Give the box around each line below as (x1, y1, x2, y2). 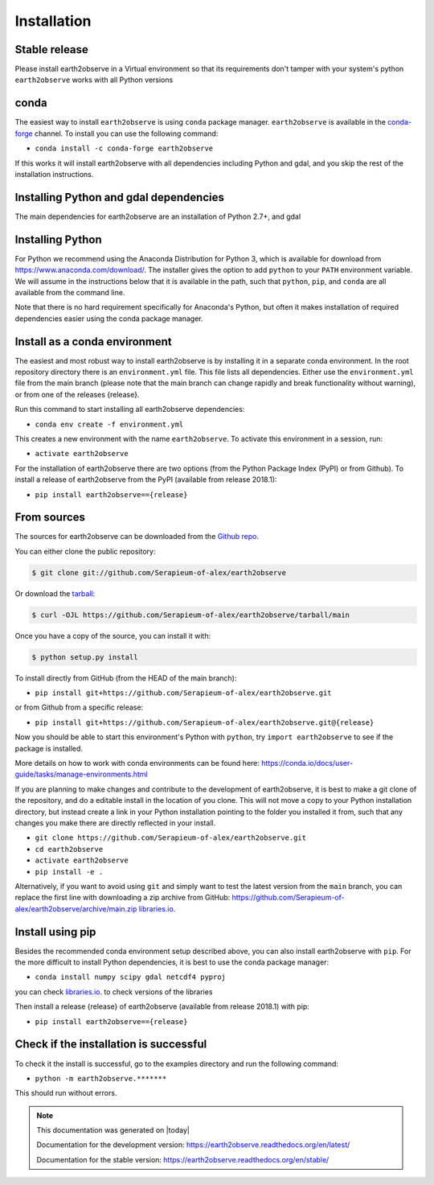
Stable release (14, 43, 88, 56)
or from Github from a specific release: (14, 702, 144, 712)
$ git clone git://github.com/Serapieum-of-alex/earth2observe (31, 568, 287, 577)
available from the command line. (14, 287, 125, 297)
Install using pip (14, 925, 96, 939)
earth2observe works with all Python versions (14, 75, 174, 84)
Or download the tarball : (14, 588, 96, 599)
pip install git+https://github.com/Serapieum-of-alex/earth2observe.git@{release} (35, 718, 375, 727)
